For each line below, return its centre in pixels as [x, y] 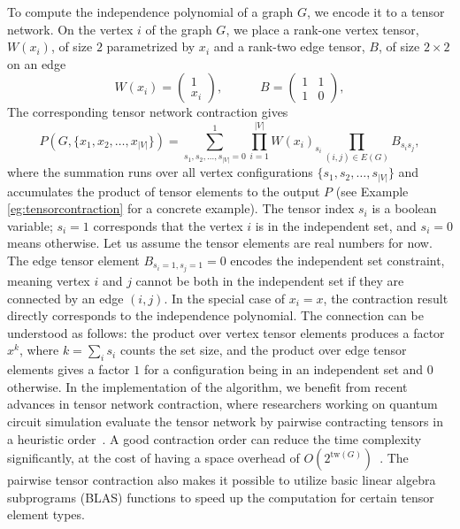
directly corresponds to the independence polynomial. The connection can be [215, 315]
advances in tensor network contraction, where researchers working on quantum [222, 404]
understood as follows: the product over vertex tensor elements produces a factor [226, 332]
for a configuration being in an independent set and [284, 369]
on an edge [37, 63]
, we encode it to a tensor [376, 11]
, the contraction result [386, 298]
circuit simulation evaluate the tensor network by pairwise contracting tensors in [225, 422]
